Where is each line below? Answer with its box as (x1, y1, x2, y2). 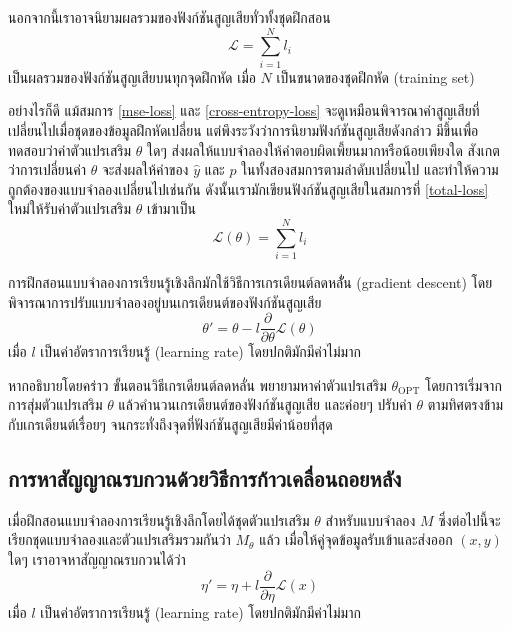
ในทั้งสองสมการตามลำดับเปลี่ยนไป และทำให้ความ (241, 159, 499, 180)
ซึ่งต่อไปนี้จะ (438, 509, 501, 530)
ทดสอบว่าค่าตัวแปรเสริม (8, 139, 132, 160)
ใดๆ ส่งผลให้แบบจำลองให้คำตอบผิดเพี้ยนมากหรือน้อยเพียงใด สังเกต (147, 139, 500, 160)
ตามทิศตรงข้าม (427, 394, 504, 415)
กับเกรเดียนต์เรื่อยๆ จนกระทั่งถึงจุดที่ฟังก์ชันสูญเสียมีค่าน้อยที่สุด (8, 414, 333, 435)
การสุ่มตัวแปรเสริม (8, 394, 103, 415)
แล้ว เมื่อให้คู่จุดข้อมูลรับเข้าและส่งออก (259, 529, 453, 550)
